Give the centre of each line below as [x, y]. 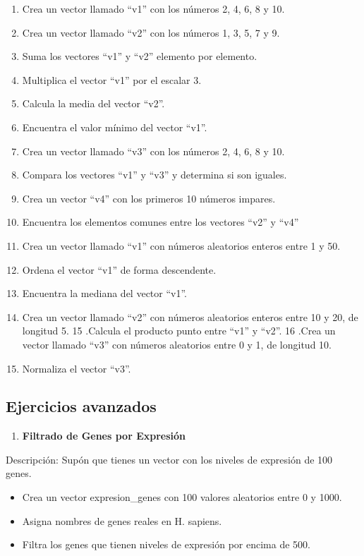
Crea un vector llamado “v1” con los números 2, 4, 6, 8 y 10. [153, 8]
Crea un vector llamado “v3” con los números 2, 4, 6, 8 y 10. [153, 151]
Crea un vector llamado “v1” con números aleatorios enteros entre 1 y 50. [181, 245]
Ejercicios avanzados [81, 406]
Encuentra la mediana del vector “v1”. [105, 293]
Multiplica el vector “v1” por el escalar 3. [112, 79]
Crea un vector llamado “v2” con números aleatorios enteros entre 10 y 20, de [190, 316]
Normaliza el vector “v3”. [77, 368]
